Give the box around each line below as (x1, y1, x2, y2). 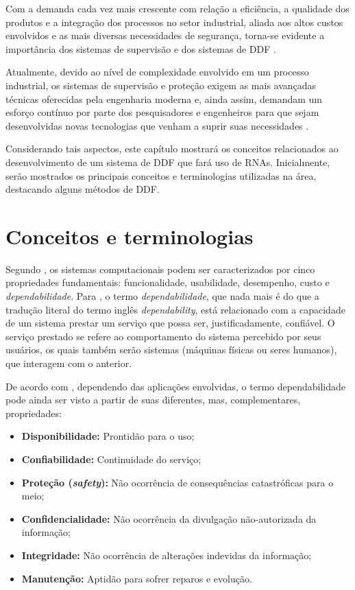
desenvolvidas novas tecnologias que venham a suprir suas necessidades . (5, 118, 309, 132)
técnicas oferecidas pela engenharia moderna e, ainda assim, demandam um (5, 91, 323, 106)
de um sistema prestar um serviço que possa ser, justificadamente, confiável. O (5, 316, 335, 330)
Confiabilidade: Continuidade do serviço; (21, 451, 201, 466)
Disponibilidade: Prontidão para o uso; (21, 429, 195, 443)
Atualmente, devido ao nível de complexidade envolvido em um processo (5, 64, 309, 79)
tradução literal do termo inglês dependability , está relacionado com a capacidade (5, 302, 345, 316)
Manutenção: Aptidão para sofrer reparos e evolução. (21, 571, 252, 585)
